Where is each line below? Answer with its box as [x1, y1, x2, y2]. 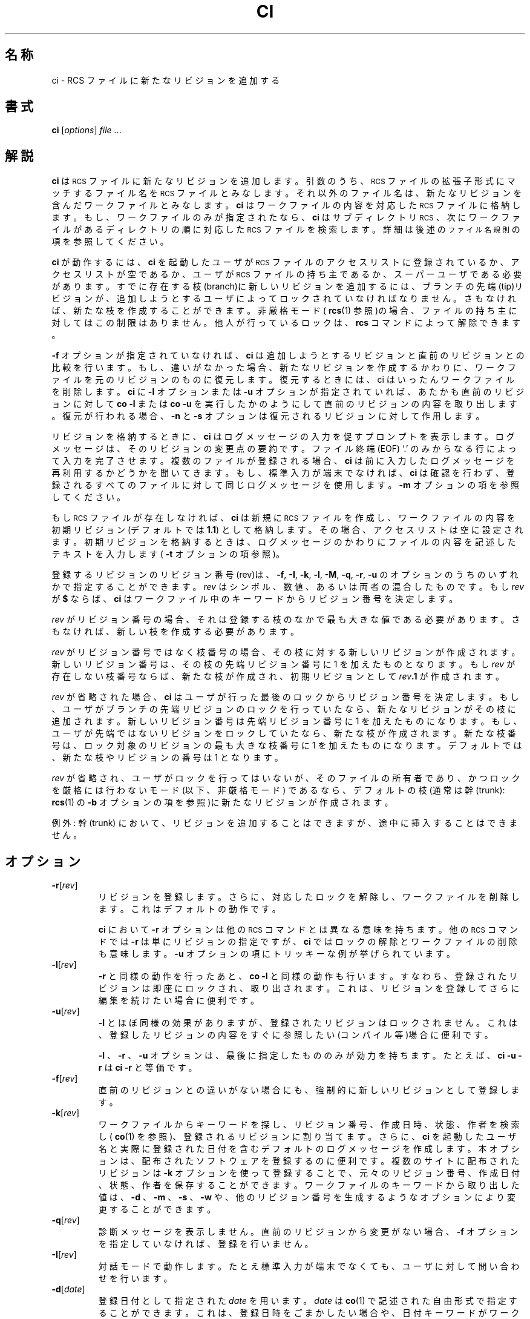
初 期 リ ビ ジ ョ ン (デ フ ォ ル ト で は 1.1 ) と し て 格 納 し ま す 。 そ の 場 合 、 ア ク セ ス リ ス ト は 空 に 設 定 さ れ [51, 524, 523, 535]
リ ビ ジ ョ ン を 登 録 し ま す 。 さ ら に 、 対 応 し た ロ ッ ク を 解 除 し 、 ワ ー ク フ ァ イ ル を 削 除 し [98, 891, 520, 902]
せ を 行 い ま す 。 [98, 1273, 172, 1284]
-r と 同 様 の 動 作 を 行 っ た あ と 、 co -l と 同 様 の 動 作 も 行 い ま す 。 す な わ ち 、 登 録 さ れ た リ [98, 971, 518, 982]
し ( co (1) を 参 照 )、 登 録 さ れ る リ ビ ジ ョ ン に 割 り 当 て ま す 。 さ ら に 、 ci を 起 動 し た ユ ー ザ [98, 1131, 517, 1142]
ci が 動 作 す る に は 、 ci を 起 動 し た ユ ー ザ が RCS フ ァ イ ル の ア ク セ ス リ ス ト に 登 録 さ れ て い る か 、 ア [51, 257, 520, 268]
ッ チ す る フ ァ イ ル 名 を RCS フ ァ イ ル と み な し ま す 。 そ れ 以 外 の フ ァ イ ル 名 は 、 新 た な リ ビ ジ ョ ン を [51, 188, 522, 199]
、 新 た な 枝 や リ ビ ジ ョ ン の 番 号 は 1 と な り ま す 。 [51, 752, 283, 763]
